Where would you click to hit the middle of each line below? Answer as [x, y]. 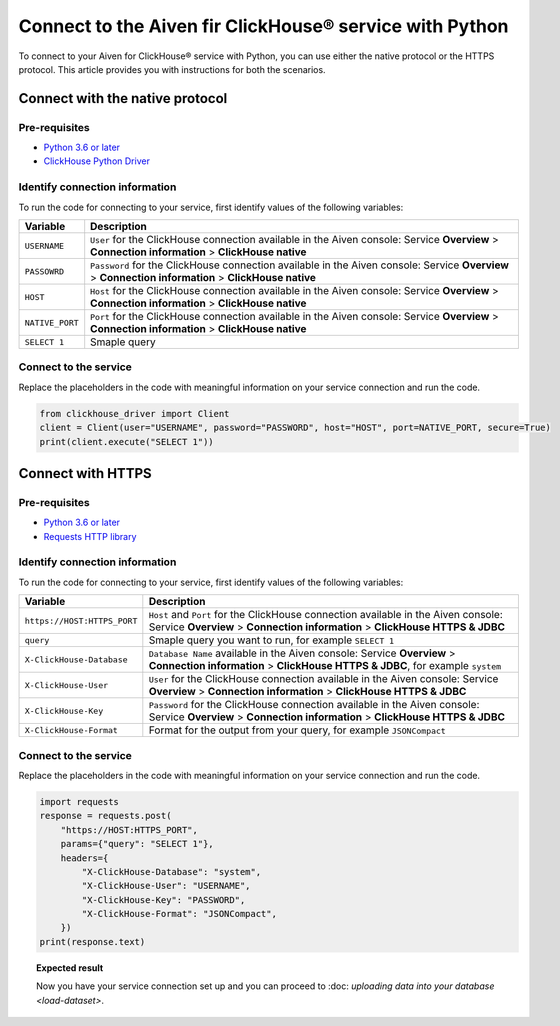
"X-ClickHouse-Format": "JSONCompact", [179, 914]
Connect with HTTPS [85, 473]
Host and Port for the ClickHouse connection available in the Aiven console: [326, 615]
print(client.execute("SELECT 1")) [126, 441]
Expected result [70, 967]
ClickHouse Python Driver [96, 161]
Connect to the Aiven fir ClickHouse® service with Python [263, 26]
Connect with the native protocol [123, 98]
